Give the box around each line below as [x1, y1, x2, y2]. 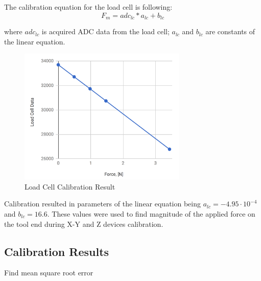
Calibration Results [4, 243, 109, 259]
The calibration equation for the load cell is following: [4, 2, 173, 12]
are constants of [205, 26, 255, 37]
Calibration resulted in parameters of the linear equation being [4, 198, 201, 209]
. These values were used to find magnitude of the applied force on [47, 208, 255, 219]
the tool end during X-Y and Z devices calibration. [4, 218, 163, 229]
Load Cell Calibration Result [25, 181, 115, 192]
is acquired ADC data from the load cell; [41, 26, 170, 37]
